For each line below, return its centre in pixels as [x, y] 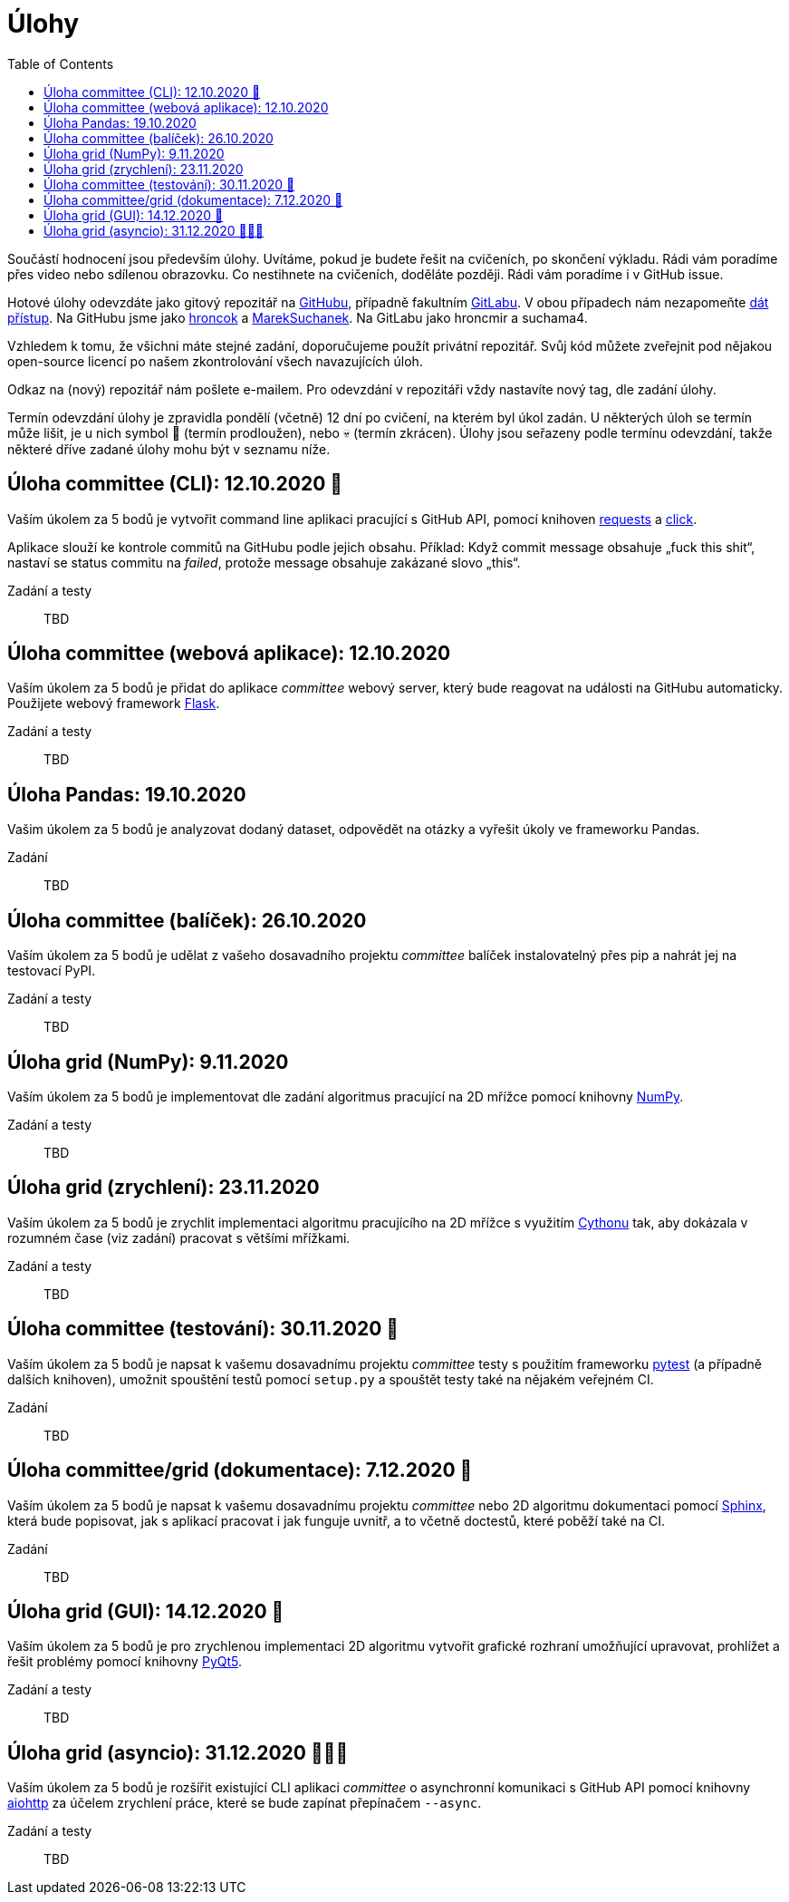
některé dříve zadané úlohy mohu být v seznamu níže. [169, 449]
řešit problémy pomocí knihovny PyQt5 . [125, 1662]
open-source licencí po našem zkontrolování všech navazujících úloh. [215, 361]
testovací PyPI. [52, 971]
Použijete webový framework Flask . [114, 704]
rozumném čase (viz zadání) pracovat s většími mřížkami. [179, 1237]
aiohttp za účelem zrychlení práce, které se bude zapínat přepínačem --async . [245, 1803]
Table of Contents [61, 63]
